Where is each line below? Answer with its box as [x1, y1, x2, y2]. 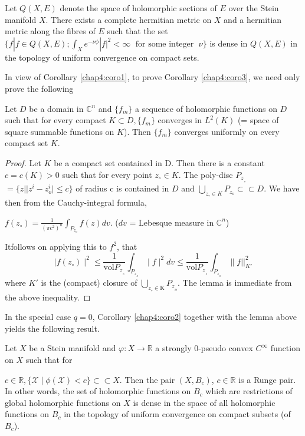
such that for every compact [5, 114, 106, 126]
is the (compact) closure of [41, 276, 137, 289]
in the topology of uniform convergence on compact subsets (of [64, 408, 291, 420]
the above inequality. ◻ [5, 290, 91, 303]
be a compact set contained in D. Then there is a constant [54, 156, 265, 169]
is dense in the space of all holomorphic [133, 396, 276, 408]
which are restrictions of [205, 385, 293, 397]
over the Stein [228, 2, 279, 14]
